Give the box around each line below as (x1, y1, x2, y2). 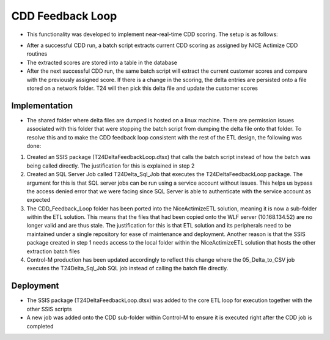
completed (26, 322, 54, 330)
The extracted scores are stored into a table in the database (26, 59, 177, 66)
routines (26, 50, 48, 57)
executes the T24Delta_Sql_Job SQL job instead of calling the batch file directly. (26, 265, 229, 272)
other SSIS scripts (26, 305, 72, 312)
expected (26, 196, 51, 204)
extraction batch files (26, 248, 80, 255)
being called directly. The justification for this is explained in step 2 (26, 162, 195, 169)
